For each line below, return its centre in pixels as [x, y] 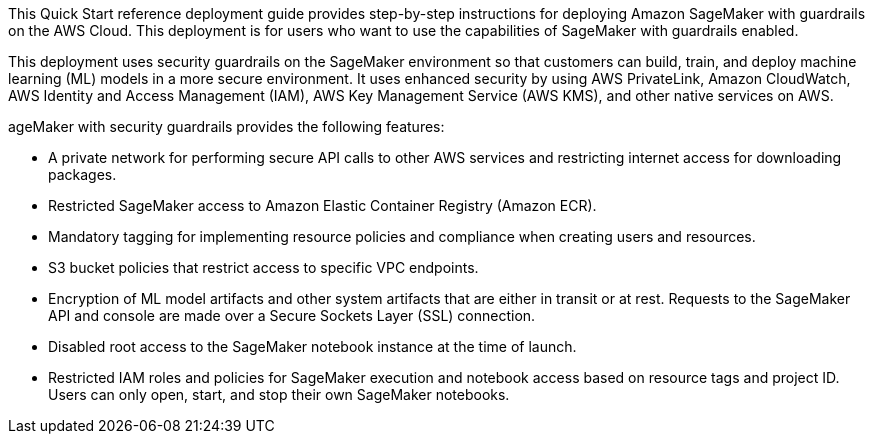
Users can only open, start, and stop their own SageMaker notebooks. [279, 394]
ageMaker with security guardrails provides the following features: [226, 126]
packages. [82, 174]
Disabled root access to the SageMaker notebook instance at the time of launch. [312, 346]
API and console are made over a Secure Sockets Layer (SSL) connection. [292, 315]
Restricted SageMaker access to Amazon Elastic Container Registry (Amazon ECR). [322, 205]
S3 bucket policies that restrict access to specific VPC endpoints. [263, 267]
